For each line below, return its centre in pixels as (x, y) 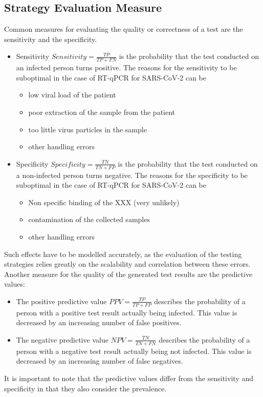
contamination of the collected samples (89, 219)
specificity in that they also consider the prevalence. (85, 388)
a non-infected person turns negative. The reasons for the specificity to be (132, 175)
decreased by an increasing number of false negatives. (100, 361)
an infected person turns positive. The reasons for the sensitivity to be (126, 67)
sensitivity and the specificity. (51, 39)
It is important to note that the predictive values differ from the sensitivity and (129, 378)
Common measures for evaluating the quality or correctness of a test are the (124, 29)
